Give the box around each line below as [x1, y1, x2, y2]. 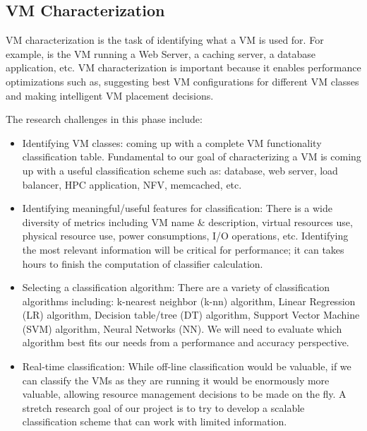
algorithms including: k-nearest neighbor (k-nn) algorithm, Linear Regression [22, 293, 356, 308]
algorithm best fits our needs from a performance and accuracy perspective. [22, 335, 349, 350]
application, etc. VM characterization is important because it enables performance [6, 60, 361, 75]
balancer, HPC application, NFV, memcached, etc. [22, 177, 242, 191]
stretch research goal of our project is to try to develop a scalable [22, 400, 305, 415]
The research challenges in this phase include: [6, 112, 203, 126]
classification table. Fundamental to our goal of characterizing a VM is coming [22, 149, 361, 164]
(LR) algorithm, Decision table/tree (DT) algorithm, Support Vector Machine [22, 307, 360, 322]
